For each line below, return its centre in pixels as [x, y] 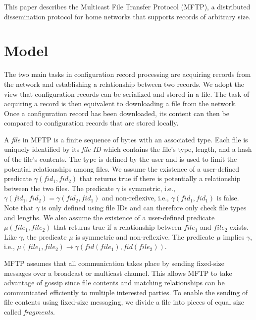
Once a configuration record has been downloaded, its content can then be [117, 113]
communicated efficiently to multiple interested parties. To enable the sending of [126, 292]
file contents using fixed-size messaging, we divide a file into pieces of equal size [124, 302]
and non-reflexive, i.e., [136, 198]
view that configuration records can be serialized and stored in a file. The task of [127, 94]
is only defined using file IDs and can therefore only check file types [144, 208]
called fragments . [29, 311]
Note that [19, 208]
